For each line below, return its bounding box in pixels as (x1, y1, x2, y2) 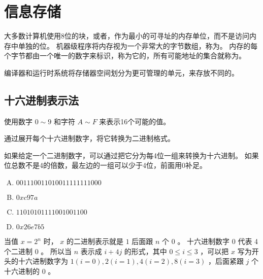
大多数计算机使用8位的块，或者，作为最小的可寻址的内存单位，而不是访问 (4, 30, 249, 41)
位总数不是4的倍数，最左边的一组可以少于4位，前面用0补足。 (4, 160, 207, 170)
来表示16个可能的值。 (99, 116, 171, 126)
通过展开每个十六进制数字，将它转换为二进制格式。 (4, 133, 175, 144)
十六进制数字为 (18, 256, 68, 266)
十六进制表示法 (4, 92, 79, 108)
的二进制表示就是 (67, 236, 124, 247)
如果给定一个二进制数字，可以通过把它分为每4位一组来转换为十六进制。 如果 (4, 150, 259, 160)
